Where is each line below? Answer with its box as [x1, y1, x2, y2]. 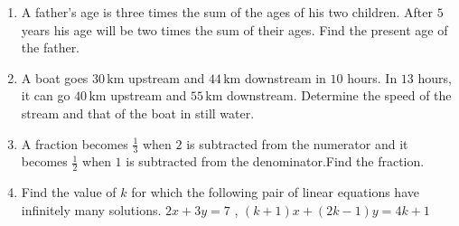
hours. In [347, 68, 398, 87]
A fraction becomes [21, 134, 128, 153]
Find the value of [21, 183, 117, 202]
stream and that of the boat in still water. [21, 103, 255, 122]
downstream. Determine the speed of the [227, 86, 452, 105]
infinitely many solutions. [21, 200, 162, 219]
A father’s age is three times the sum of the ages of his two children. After [21, 3, 433, 21]
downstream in [244, 68, 326, 87]
